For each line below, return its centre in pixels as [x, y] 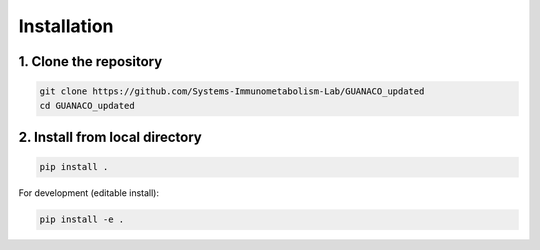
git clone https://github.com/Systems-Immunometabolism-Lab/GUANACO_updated [232, 91]
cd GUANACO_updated [87, 105]
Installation [66, 26]
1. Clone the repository [90, 61]
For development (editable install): [89, 193]
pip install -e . [82, 219]
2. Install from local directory [110, 136]
